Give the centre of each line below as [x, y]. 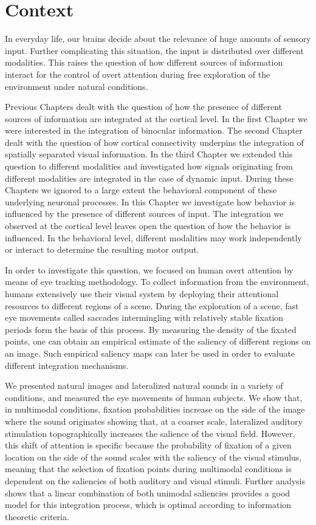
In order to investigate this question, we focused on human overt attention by [149, 269]
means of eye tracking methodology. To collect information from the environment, [157, 282]
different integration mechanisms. [67, 365]
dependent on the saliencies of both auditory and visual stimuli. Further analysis [155, 480]
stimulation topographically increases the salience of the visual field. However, [150, 433]
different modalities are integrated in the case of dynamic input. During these [149, 178]
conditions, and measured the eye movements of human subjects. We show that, [154, 397]
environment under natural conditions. [77, 86]
